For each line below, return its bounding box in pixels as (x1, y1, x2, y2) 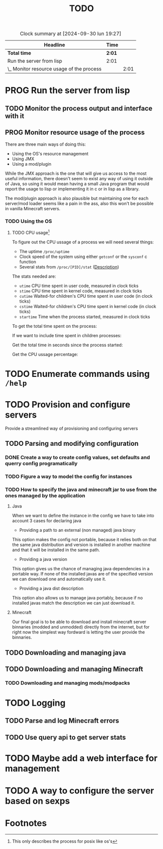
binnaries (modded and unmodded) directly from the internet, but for (12, 624, 150, 630)
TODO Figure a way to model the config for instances (5, 473, 132, 480)
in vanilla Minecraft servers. (5, 205, 61, 211)
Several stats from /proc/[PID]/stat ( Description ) (19, 264, 119, 270)
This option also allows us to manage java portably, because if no (12, 595, 143, 601)
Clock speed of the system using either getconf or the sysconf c (19, 254, 147, 259)
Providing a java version (19, 557, 67, 562)
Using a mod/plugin (12, 161, 52, 167)
